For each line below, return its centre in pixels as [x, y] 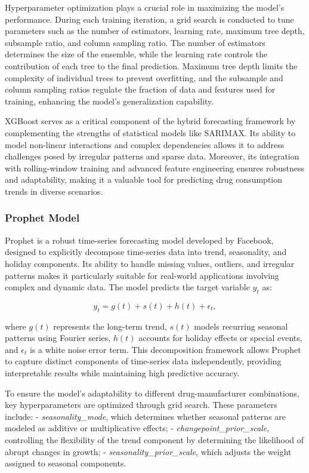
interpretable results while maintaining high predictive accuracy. [122, 373]
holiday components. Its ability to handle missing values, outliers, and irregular [150, 263]
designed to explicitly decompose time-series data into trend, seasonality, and [146, 252]
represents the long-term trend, [110, 326]
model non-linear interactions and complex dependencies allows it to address [145, 144]
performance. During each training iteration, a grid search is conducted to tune [149, 19]
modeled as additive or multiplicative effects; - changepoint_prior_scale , [137, 428]
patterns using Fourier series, [58, 338]
